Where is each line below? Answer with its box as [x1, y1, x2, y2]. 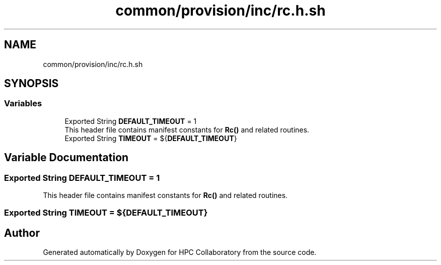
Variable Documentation [4, 151, 129, 164]
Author [4, 226, 40, 239]
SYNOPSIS [4, 77, 59, 90]
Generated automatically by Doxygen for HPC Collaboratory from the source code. [43, 248, 317, 257]
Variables [4, 98, 42, 109]
